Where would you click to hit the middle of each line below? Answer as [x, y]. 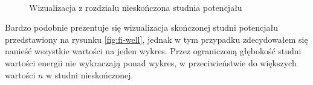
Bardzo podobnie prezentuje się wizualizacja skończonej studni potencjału [142, 27]
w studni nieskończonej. [90, 74]
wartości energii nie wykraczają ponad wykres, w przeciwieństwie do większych [151, 62]
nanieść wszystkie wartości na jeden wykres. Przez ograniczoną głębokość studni [153, 51]
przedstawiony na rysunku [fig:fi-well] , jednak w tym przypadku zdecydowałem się [156, 39]
